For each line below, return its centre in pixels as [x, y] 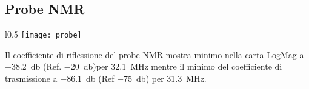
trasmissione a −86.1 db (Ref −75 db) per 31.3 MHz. [106, 78]
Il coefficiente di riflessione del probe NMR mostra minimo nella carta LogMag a [154, 54]
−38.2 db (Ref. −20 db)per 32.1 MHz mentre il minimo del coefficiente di [144, 66]
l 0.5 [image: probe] [43, 34]
